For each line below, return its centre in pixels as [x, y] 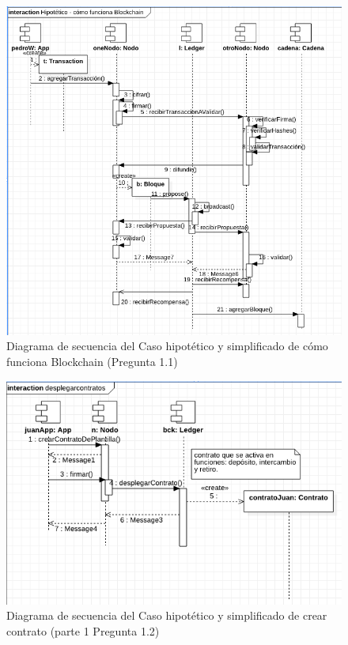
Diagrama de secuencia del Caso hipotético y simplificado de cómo [167, 346]
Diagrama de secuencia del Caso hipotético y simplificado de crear [167, 615]
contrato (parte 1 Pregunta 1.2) [83, 630]
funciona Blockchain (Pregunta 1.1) [92, 361]
